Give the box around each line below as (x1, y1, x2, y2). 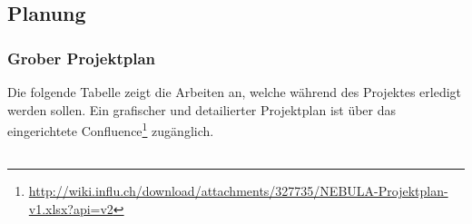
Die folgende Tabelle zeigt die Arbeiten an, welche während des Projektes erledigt (7, 83, 462, 101)
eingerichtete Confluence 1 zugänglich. (7, 119, 214, 140)
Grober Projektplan (7, 46, 155, 69)
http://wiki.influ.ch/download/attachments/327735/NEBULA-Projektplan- (28, 181, 448, 200)
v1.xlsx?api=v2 (28, 200, 113, 219)
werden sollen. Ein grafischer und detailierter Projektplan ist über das (7, 100, 397, 119)
